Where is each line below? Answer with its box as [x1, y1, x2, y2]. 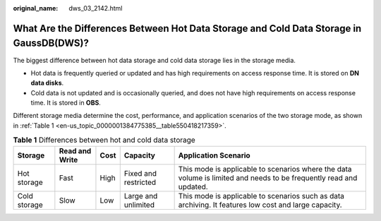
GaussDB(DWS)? [13, 37, 90, 49]
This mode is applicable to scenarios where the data [178, 164, 352, 174]
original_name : [13, 4, 59, 12]
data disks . [30, 78, 64, 88]
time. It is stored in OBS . [30, 99, 102, 107]
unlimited [123, 200, 155, 210]
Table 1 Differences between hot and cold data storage [13, 135, 195, 145]
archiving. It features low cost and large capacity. [178, 200, 342, 210]
